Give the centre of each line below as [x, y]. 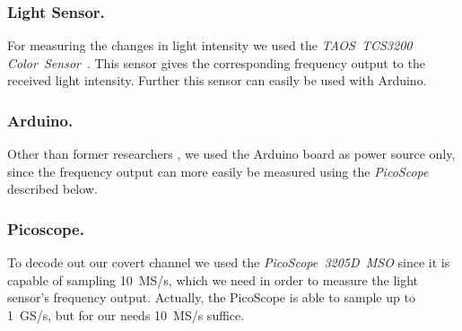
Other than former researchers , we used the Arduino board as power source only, [231, 154]
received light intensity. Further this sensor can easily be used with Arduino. [217, 80]
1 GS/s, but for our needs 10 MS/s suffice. [126, 315]
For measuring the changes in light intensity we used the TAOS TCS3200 [210, 45]
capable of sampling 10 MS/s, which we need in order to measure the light [213, 279]
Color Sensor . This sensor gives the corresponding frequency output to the [216, 62]
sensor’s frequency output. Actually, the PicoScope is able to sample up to [211, 297]
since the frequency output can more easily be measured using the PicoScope [218, 171]
